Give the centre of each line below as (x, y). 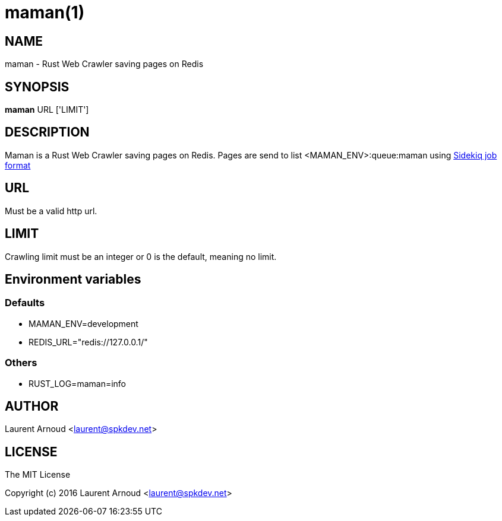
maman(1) (45, 12)
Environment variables (73, 279)
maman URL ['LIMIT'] (47, 110)
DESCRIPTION (47, 132)
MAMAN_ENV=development (83, 323)
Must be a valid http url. (51, 211)
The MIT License (38, 475)
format (18, 165)
